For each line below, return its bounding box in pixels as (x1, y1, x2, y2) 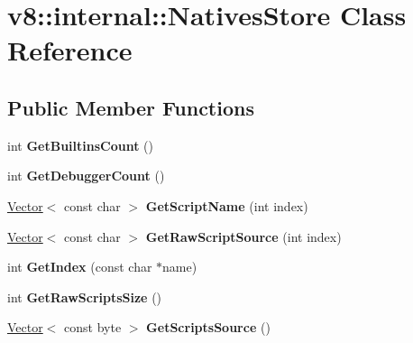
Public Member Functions (7, 93, 254, 121)
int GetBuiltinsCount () (7, 135, 154, 154)
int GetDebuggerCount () (7, 166, 165, 185)
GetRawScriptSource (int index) (145, 227, 342, 246)
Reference (7, 32, 133, 69)
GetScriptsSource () (146, 318, 271, 337)
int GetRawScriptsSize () (7, 287, 162, 306)
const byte (64, 318, 122, 337)
